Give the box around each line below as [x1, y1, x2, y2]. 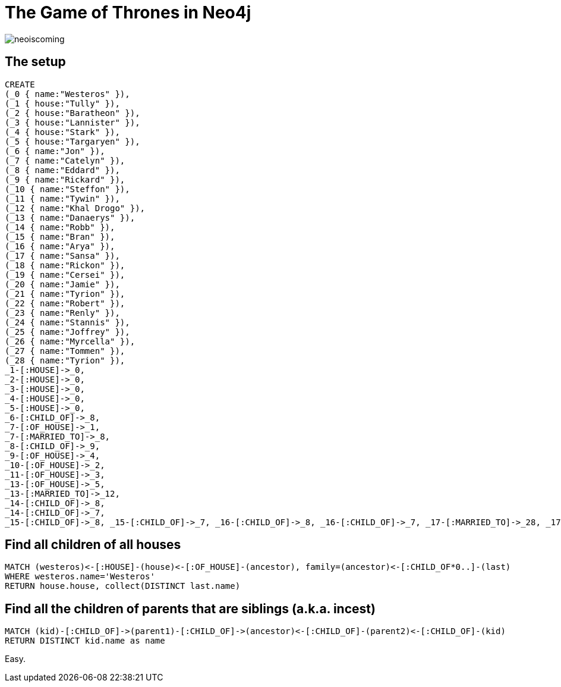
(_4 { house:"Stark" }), [5, 127, 120, 137]
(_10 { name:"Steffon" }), [5, 184, 130, 194]
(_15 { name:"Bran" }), [5, 231, 115, 241]
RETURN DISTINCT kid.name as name [5, 636, 165, 646]
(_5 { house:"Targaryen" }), [5, 136, 140, 146]
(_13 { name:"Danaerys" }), [5, 212, 135, 222]
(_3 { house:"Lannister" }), [5, 117, 140, 127]
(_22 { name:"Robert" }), [5, 298, 125, 308]
